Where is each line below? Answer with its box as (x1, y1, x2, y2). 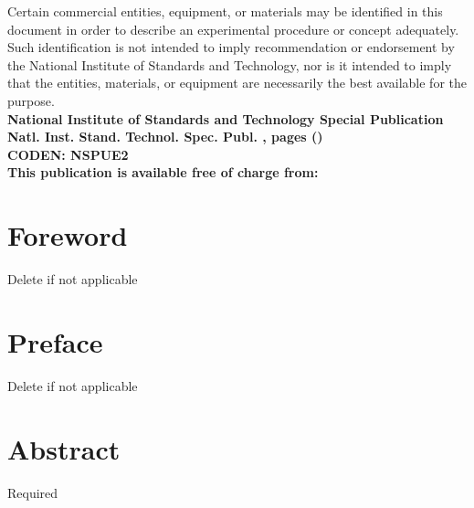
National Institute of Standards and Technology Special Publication (7, 109, 444, 128)
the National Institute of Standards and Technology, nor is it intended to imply (7, 55, 452, 74)
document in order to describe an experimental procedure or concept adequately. (7, 19, 459, 38)
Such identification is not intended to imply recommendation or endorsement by (7, 37, 455, 57)
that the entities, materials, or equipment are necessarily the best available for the (7, 73, 467, 92)
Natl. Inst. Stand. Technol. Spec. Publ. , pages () (7, 127, 323, 146)
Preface (7, 323, 103, 360)
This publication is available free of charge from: (7, 163, 319, 182)
